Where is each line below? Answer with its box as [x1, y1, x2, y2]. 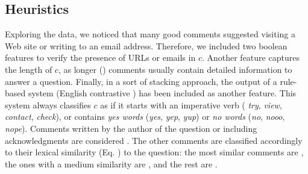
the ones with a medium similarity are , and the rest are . [5, 157, 218, 170]
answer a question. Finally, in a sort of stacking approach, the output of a [5, 75, 277, 87]
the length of [5, 63, 52, 75]
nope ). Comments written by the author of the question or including [5, 122, 257, 134]
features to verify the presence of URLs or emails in [5, 51, 196, 64]
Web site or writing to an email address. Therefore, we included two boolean [5, 39, 288, 52]
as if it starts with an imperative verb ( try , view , [100, 98, 282, 111]
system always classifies [5, 98, 91, 111]
